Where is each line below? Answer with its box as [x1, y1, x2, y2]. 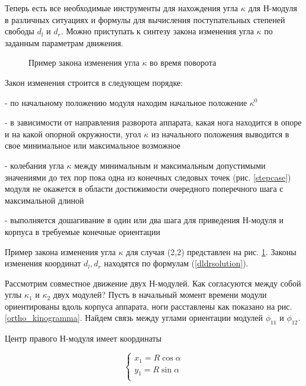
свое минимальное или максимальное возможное [5, 139, 181, 152]
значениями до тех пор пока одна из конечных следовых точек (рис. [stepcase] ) [5, 171, 291, 183]
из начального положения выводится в [151, 127, 289, 140]
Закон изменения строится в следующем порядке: [5, 76, 183, 88]
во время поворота [149, 56, 217, 69]
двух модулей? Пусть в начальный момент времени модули [53, 288, 267, 301]
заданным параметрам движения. [5, 36, 124, 49]
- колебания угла [5, 159, 65, 171]
